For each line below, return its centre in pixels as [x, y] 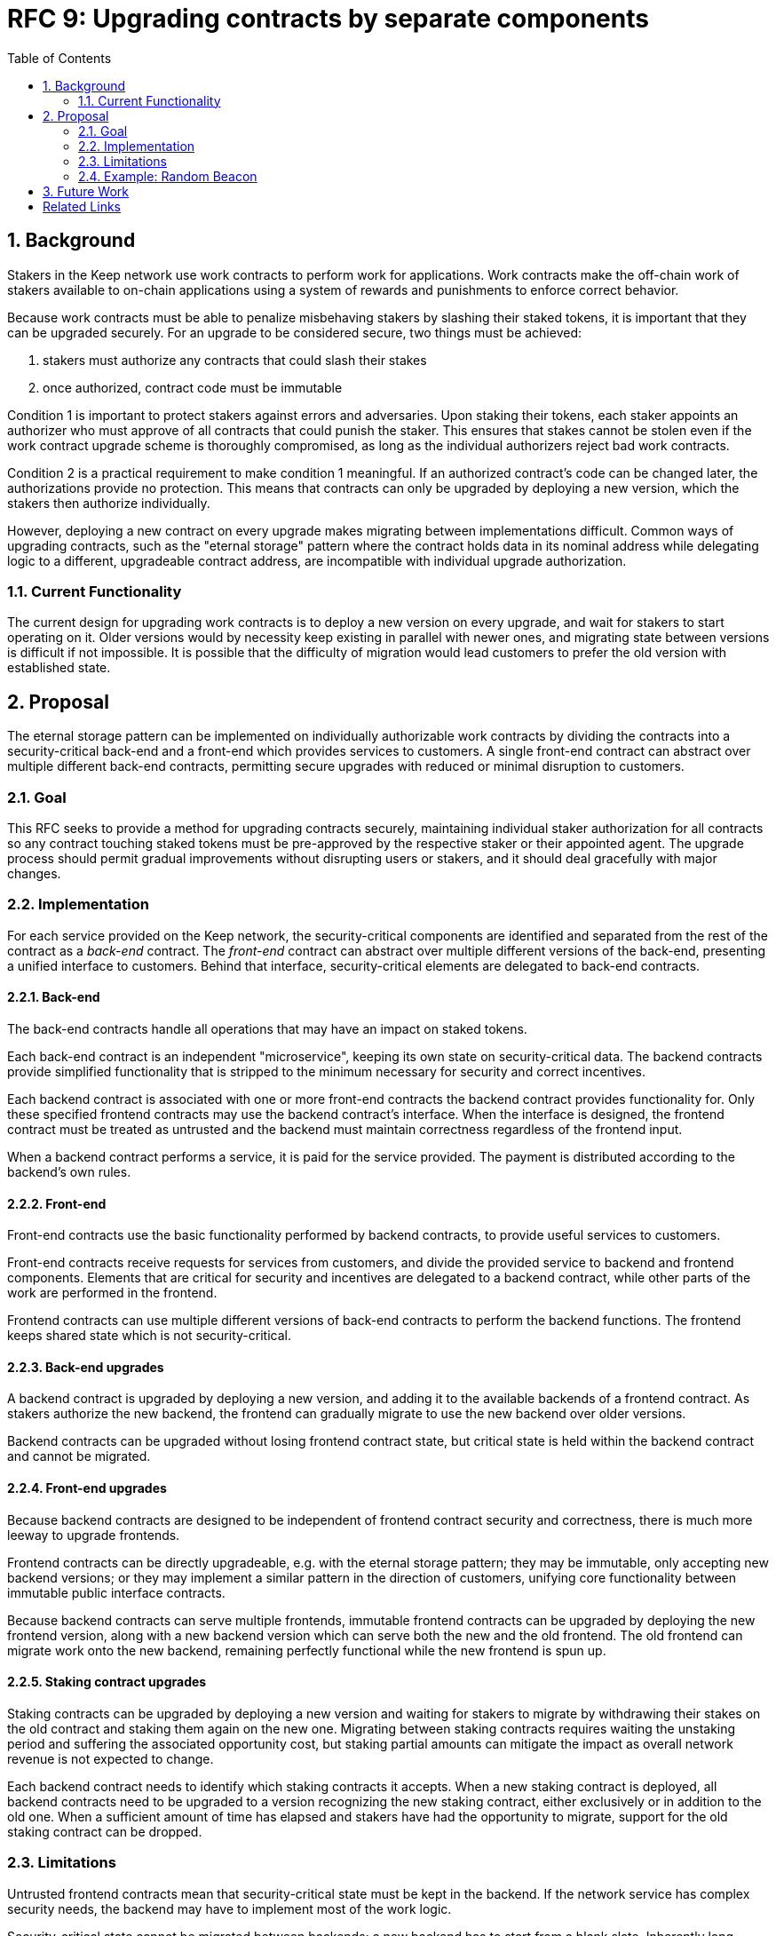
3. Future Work [86, 191]
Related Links [82, 206]
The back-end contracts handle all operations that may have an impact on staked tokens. [267, 1028]
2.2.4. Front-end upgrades [87, 1488]
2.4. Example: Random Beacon [168, 176]
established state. [59, 668]
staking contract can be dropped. [105, 1831]
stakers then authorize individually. [109, 503]
